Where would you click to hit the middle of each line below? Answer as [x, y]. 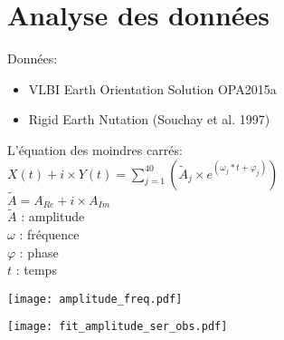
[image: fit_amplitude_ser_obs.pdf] [118, 327]
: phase [39, 252]
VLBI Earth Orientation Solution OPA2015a [152, 88]
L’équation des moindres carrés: [95, 149]
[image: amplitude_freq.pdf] [95, 299]
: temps [36, 270]
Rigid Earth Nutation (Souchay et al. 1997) [149, 119]
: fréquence [49, 233]
